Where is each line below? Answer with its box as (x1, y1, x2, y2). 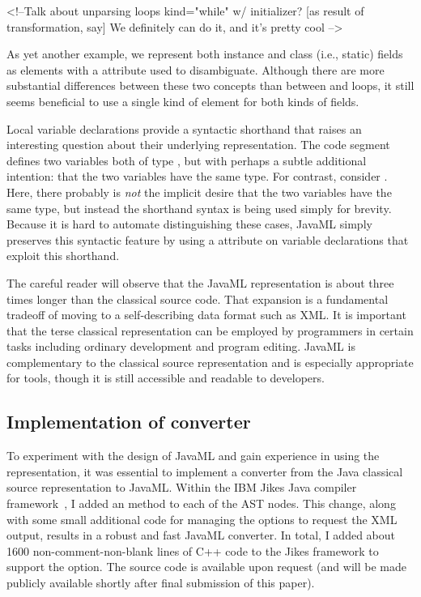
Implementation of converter (6, 409, 251, 434)
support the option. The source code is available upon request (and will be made (6, 558, 406, 575)
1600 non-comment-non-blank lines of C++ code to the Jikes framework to (6, 542, 379, 559)
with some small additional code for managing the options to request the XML (6, 510, 398, 527)
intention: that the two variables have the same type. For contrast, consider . (6, 168, 388, 185)
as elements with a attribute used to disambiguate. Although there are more (6, 61, 385, 78)
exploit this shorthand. (6, 247, 120, 264)
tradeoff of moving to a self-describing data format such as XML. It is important (6, 306, 406, 323)
